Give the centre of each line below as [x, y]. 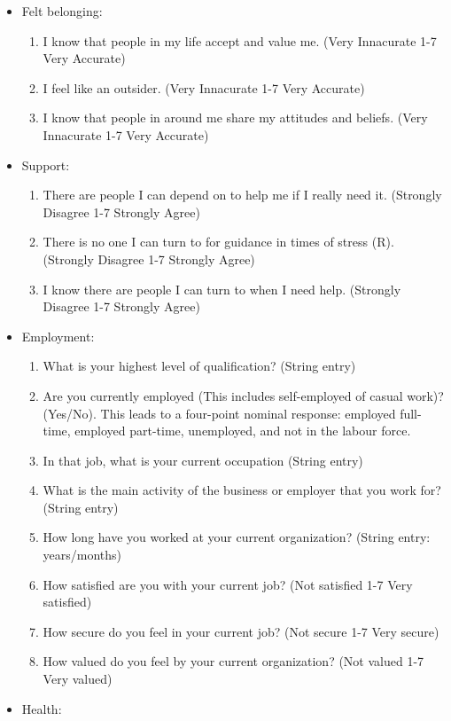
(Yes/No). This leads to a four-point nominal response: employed [219, 413]
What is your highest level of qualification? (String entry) [199, 366]
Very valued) [78, 679]
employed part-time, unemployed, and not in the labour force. [243, 431]
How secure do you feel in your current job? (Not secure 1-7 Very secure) [241, 631]
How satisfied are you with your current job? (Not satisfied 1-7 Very [228, 584]
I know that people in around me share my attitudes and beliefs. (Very [235, 118]
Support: [46, 165]
